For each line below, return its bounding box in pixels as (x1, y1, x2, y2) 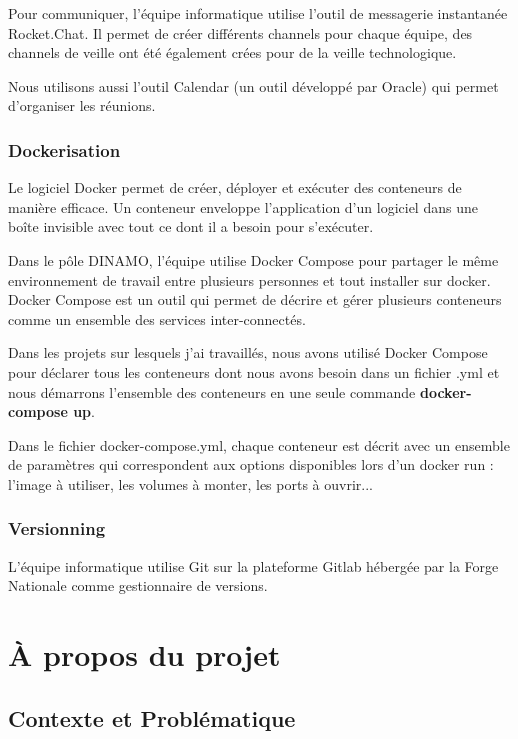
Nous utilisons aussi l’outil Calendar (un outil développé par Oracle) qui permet (8, 75, 499, 96)
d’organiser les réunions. (8, 95, 156, 116)
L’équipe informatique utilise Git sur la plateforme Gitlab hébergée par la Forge (8, 555, 499, 576)
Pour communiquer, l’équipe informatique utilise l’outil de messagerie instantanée (8, 3, 508, 23)
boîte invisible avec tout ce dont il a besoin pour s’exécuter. (8, 216, 374, 237)
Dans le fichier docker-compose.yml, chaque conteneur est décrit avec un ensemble (8, 434, 510, 455)
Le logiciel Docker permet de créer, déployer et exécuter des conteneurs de (8, 177, 462, 198)
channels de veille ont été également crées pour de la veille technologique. (8, 42, 457, 63)
